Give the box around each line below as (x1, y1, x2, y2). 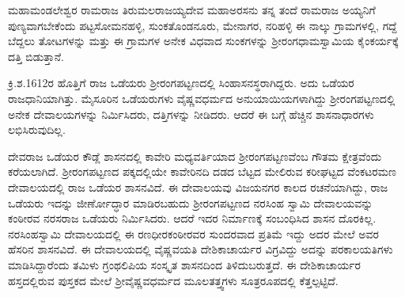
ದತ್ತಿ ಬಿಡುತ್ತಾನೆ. (8, 48, 64, 64)
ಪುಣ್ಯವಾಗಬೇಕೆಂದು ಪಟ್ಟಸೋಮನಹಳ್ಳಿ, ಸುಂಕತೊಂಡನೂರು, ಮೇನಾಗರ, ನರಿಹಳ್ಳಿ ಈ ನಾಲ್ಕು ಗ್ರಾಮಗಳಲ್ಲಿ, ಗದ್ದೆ (8, 17, 397, 33)
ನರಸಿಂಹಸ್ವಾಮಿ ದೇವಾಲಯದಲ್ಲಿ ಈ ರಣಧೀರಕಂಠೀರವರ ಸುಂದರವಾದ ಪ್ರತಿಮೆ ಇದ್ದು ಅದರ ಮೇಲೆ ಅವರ (8, 225, 379, 242)
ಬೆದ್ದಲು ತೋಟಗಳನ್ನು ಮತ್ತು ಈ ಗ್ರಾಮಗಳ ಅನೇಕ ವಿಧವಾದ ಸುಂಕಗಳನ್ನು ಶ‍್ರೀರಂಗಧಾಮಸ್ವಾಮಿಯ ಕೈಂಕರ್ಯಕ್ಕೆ (8, 32, 399, 49)
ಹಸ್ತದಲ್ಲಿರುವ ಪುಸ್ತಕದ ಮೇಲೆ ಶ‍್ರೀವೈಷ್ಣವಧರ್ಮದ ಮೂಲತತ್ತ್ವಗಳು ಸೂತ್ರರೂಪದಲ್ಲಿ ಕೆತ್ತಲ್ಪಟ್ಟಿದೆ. (8, 272, 339, 288)
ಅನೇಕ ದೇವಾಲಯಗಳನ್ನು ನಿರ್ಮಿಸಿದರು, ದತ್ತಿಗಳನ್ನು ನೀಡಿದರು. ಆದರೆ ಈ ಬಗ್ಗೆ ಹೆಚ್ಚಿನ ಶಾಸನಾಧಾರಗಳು (8, 105, 374, 122)
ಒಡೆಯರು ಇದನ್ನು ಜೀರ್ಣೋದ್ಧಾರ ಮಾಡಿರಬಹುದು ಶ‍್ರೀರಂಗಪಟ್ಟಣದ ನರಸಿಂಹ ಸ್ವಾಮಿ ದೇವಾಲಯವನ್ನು (8, 194, 373, 211)
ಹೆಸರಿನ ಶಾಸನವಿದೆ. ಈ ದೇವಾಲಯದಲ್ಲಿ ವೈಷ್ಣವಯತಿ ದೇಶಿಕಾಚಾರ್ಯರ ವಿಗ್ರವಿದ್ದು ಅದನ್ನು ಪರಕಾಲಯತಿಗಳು (8, 241, 393, 257)
